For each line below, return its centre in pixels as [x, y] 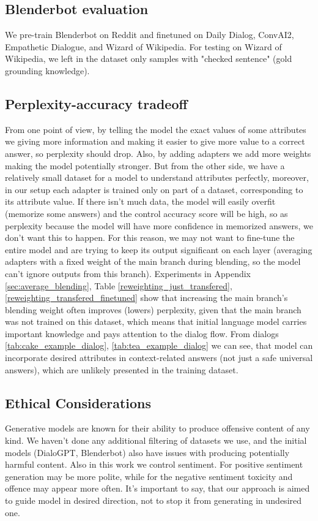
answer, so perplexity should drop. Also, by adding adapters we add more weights [158, 153]
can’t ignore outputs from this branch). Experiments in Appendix [128, 273]
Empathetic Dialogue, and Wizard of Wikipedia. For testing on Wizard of [143, 46]
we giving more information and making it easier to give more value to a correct [155, 141]
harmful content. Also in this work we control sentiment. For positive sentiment [154, 464]
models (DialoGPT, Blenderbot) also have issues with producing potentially [147, 452]
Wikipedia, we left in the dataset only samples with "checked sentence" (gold [149, 59]
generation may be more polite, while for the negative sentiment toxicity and [149, 476]
